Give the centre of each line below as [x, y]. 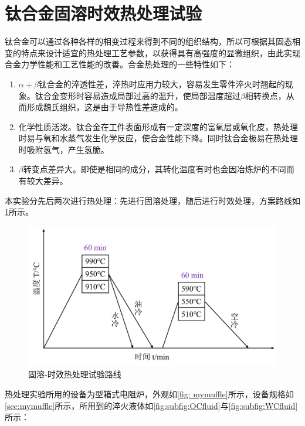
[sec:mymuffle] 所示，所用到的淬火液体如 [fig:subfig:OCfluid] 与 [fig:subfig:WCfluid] [151, 405]
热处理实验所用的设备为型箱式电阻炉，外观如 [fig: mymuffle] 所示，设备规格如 [149, 393]
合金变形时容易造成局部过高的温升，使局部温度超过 [142, 95]
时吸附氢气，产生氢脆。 [64, 149]
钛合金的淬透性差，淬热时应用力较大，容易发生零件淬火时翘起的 [162, 84]
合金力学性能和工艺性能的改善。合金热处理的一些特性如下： [120, 64]
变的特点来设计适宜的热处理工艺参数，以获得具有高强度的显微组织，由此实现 [152, 52]
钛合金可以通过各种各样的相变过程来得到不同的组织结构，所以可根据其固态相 [152, 41]
